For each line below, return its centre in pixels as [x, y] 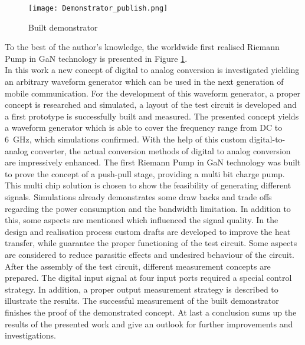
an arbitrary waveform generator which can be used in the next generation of [144, 82]
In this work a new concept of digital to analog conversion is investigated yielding [152, 70]
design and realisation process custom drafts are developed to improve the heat [148, 231]
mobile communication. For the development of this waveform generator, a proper [153, 93]
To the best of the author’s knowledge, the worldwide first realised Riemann [142, 47]
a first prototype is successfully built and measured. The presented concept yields [152, 116]
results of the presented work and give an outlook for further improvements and [149, 324]
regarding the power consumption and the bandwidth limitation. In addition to [148, 208]
